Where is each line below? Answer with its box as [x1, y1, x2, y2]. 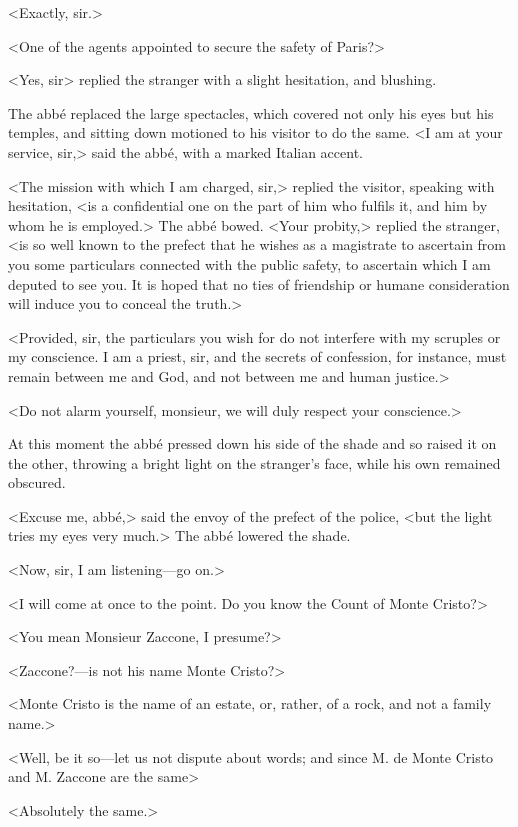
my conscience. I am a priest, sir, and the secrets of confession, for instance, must [8, 346, 507, 367]
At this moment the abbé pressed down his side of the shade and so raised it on [8, 433, 497, 454]
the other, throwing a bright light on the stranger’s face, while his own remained [8, 452, 501, 473]
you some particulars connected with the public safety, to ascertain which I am [8, 253, 491, 274]
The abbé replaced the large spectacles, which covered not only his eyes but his [8, 102, 494, 123]
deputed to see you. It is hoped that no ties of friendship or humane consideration [8, 273, 510, 294]
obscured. [8, 472, 66, 493]
